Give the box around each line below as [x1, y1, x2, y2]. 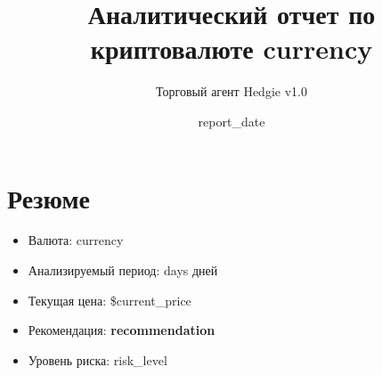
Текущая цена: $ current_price [28, 290, 191, 309]
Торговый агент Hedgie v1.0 [156, 82, 307, 101]
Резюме [7, 179, 90, 216]
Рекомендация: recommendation [28, 321, 215, 339]
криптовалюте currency [90, 30, 373, 67]
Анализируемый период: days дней [28, 261, 218, 280]
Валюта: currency [28, 231, 124, 249]
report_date [198, 111, 265, 130]
